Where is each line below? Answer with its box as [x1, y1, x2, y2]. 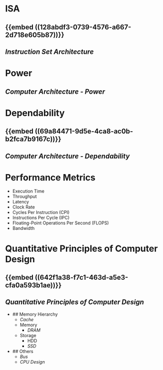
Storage [19, 332, 36, 338]
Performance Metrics [5, 172, 96, 183]
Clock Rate [12, 204, 35, 210]
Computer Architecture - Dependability [5, 152, 130, 160]
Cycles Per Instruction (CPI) [12, 209, 70, 215]
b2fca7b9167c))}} [5, 135, 61, 144]
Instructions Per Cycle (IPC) [12, 215, 70, 221]
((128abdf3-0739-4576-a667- [34, 23, 132, 31]
